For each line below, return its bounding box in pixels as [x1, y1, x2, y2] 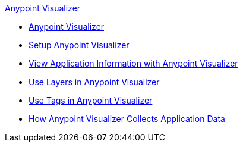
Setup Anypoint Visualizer [29, 40, 130, 50]
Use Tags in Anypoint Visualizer [29, 95, 153, 105]
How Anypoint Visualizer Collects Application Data [29, 114, 225, 124]
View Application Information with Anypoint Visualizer [29, 58, 238, 68]
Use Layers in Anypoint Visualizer [29, 77, 160, 87]
